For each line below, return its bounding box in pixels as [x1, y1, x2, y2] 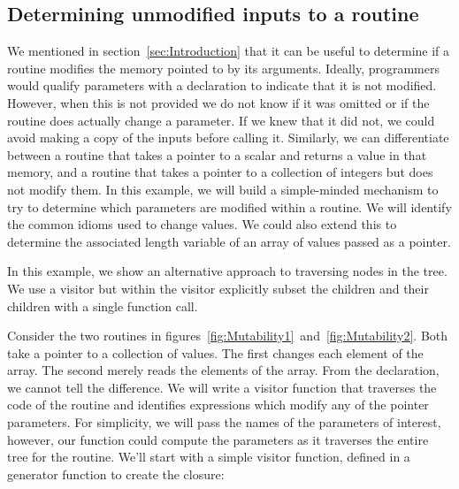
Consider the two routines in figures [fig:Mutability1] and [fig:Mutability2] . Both [7, 326, 448, 345]
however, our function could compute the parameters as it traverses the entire [7, 430, 429, 448]
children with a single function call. [7, 296, 198, 315]
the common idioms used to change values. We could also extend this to [7, 215, 397, 233]
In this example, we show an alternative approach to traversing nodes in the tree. [7, 262, 448, 280]
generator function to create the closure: [7, 464, 225, 483]
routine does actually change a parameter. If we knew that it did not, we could [7, 111, 435, 129]
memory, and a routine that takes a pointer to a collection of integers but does [7, 163, 433, 181]
